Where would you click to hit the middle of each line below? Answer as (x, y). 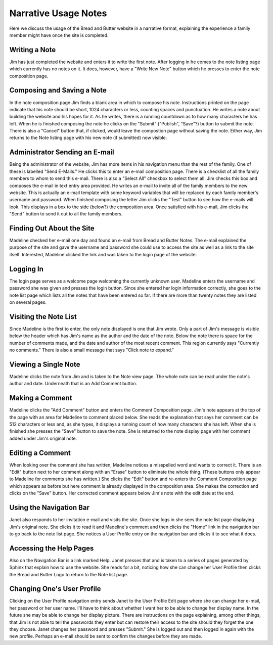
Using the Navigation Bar (49, 508)
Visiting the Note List (43, 317)
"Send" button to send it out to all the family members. (66, 214)
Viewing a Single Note (45, 364)
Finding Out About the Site (52, 228)
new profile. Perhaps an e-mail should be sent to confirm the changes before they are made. (106, 636)
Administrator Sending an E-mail (62, 152)
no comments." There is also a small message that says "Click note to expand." (92, 350)
